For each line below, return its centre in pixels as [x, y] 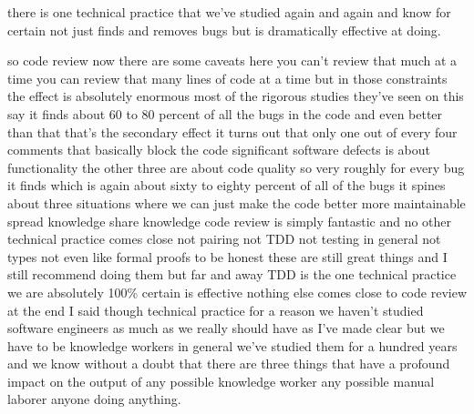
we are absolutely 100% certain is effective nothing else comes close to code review [237, 292]
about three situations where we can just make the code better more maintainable [237, 202]
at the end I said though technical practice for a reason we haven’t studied [216, 310]
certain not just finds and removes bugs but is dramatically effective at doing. [224, 30]
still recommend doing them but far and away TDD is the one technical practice [232, 274]
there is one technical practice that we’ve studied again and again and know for [229, 12]
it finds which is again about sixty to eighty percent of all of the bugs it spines [227, 185]
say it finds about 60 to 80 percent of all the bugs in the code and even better [225, 113]
